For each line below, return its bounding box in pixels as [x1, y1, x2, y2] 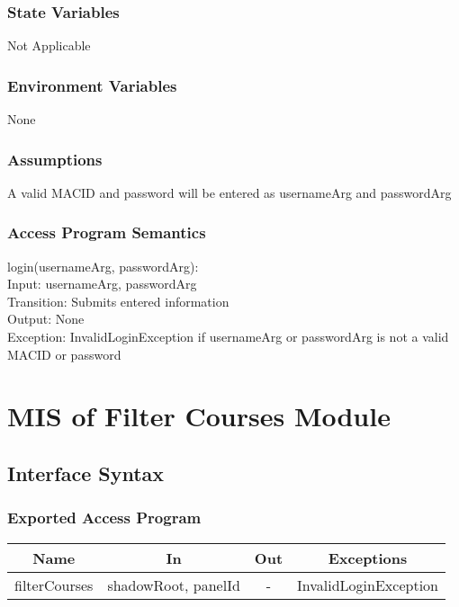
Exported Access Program [7, 506, 202, 529]
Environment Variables [7, 74, 177, 96]
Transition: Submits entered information [7, 291, 229, 310]
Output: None [7, 309, 85, 328]
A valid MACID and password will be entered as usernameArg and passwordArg [7, 183, 452, 201]
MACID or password [7, 344, 121, 363]
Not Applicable [7, 36, 91, 55]
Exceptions [328, 547, 408, 568]
